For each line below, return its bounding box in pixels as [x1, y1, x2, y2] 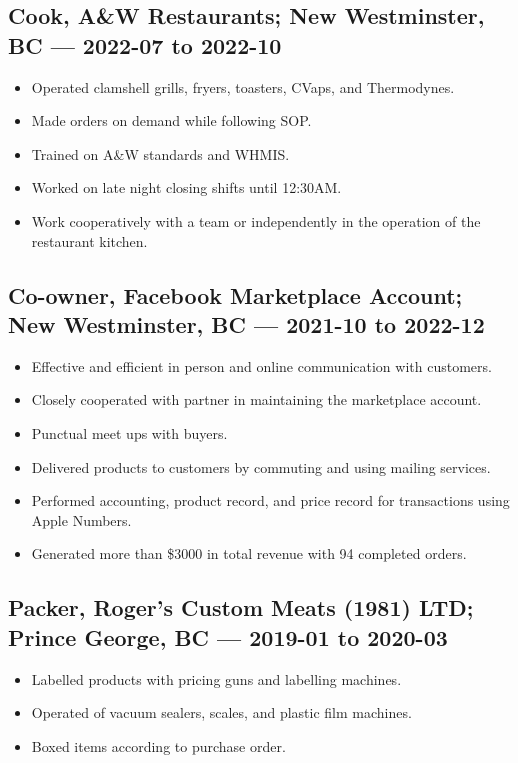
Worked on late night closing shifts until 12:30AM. [31, 177, 342, 198]
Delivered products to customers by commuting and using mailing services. [31, 456, 491, 477]
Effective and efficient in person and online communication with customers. [31, 355, 492, 376]
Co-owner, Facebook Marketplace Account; [8, 279, 463, 310]
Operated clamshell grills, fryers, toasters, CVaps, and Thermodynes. [31, 76, 455, 97]
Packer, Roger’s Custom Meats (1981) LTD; [8, 592, 474, 623]
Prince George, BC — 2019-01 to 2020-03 [8, 621, 448, 652]
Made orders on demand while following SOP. [31, 110, 312, 131]
